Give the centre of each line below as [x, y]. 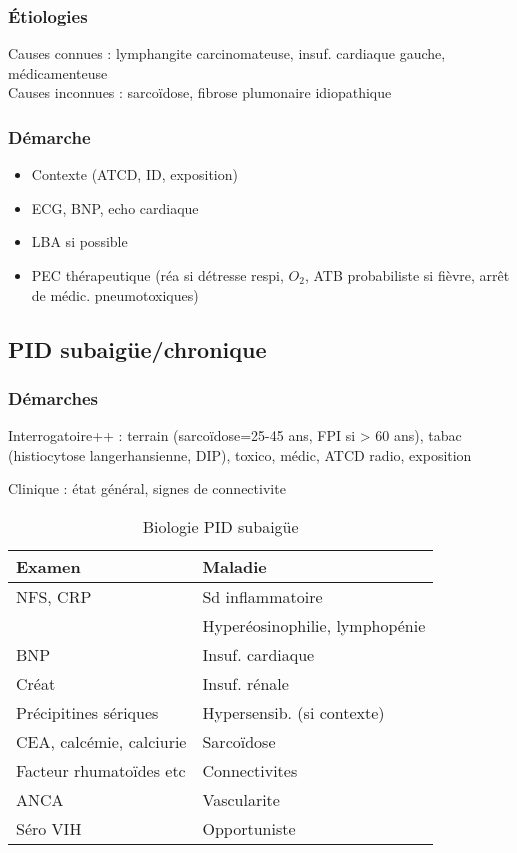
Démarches [53, 397]
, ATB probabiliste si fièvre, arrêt [407, 275]
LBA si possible [79, 241]
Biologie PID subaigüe [220, 526]
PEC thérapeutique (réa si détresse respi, [157, 275]
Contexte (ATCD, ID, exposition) [134, 174]
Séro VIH [49, 828]
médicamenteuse [58, 72]
